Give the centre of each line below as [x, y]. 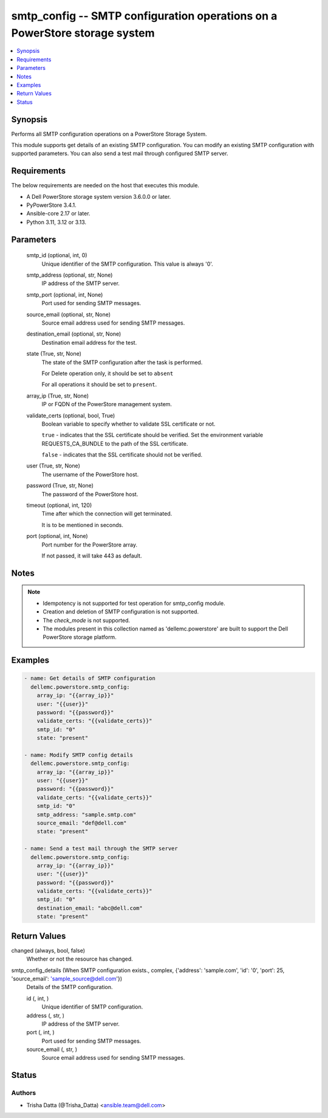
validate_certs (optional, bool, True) [71, 415]
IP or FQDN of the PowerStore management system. [107, 404]
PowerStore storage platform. [80, 637]
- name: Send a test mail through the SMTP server [101, 849]
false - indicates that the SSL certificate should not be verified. [122, 455]
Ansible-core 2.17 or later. [58, 213]
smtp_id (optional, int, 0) [57, 255]
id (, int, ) [38, 998]
